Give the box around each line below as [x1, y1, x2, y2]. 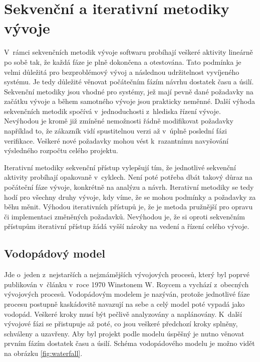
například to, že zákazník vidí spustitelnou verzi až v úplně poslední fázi [4, 126, 227, 136]
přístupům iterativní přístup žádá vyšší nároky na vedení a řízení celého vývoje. [4, 221, 249, 231]
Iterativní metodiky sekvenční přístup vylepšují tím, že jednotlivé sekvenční [4, 162, 236, 172]
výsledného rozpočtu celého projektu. [4, 145, 118, 156]
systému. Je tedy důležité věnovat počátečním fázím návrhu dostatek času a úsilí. [4, 76, 254, 87]
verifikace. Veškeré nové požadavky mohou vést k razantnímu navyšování [4, 135, 228, 146]
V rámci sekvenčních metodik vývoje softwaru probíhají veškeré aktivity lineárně [4, 47, 253, 57]
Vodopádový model [4, 246, 106, 261]
